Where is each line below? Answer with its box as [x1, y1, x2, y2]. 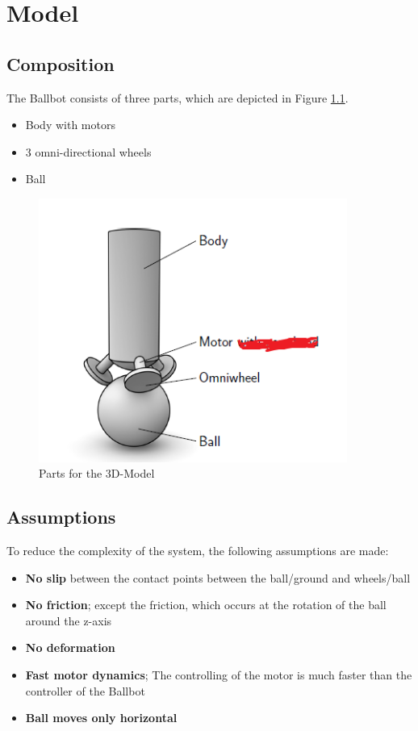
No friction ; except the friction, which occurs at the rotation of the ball [25, 596, 387, 613]
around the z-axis [25, 612, 112, 629]
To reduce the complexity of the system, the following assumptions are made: [6, 542, 389, 558]
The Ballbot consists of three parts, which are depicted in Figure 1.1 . [6, 89, 349, 106]
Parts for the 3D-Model [39, 465, 155, 482]
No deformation [25, 639, 115, 656]
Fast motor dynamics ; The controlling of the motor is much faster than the [25, 666, 412, 683]
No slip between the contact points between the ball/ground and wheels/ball [25, 569, 411, 586]
